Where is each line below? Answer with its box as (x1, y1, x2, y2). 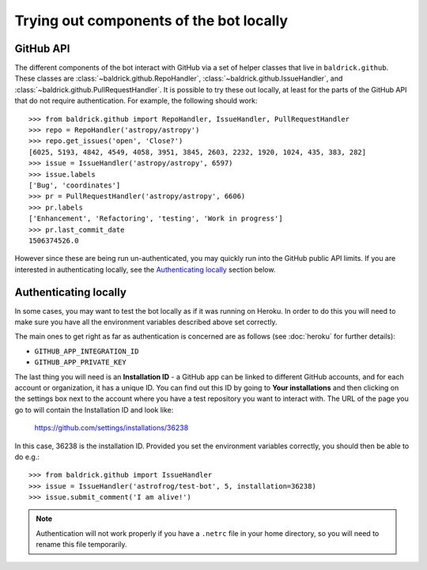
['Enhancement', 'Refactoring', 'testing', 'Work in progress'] (28, 214, 284, 223)
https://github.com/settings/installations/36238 (34, 423, 189, 432)
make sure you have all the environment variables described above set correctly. (14, 317, 278, 327)
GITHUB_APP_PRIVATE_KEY (34, 358, 127, 367)
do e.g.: (14, 451, 40, 462)
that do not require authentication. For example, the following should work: (14, 96, 258, 106)
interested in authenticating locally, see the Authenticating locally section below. (14, 265, 276, 274)
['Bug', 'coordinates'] (28, 180, 121, 190)
